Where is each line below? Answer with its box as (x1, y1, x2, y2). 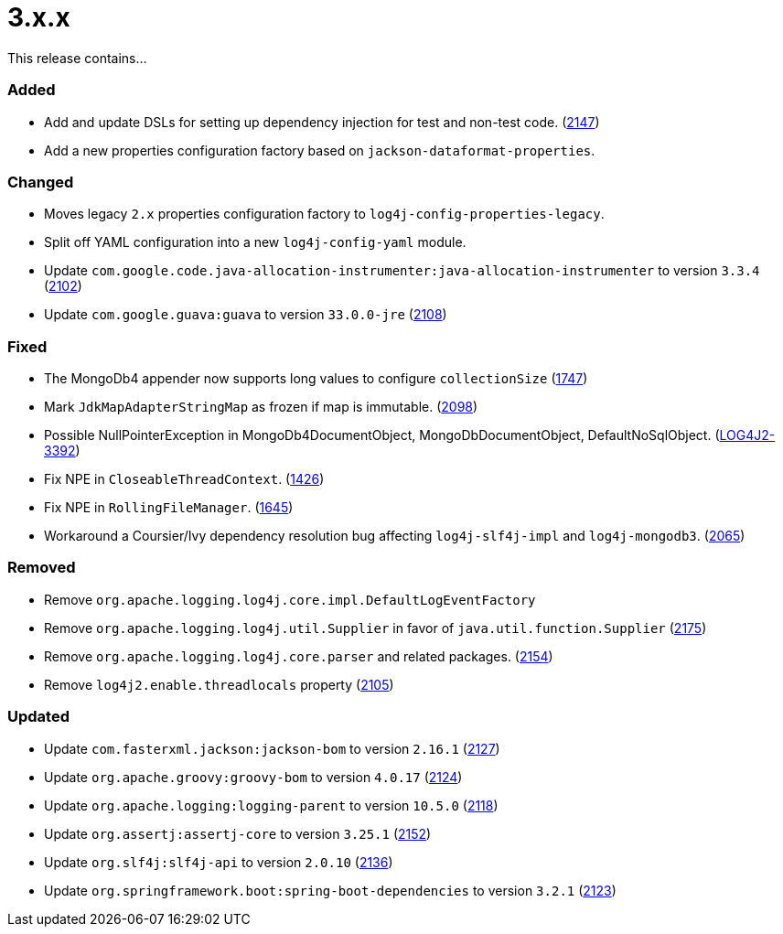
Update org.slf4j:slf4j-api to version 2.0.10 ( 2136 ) (44, 853, 393, 870)
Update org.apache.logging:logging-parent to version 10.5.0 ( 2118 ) (44, 797, 499, 813)
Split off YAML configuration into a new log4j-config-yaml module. (44, 234, 467, 251)
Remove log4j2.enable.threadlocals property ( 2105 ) (44, 676, 394, 692)
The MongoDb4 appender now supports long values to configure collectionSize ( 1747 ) (44, 370, 588, 386)
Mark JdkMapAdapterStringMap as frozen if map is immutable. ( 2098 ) (44, 399, 478, 414)
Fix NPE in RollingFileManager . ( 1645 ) (44, 499, 294, 515)
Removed (7, 558, 76, 577)
